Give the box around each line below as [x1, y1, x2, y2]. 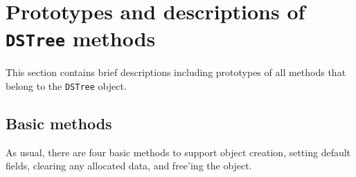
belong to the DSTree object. [6, 79, 127, 93]
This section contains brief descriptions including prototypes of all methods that [6, 65, 346, 80]
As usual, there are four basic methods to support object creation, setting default [6, 145, 351, 159]
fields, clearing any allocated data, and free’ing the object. [6, 158, 252, 173]
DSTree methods [6, 24, 156, 53]
